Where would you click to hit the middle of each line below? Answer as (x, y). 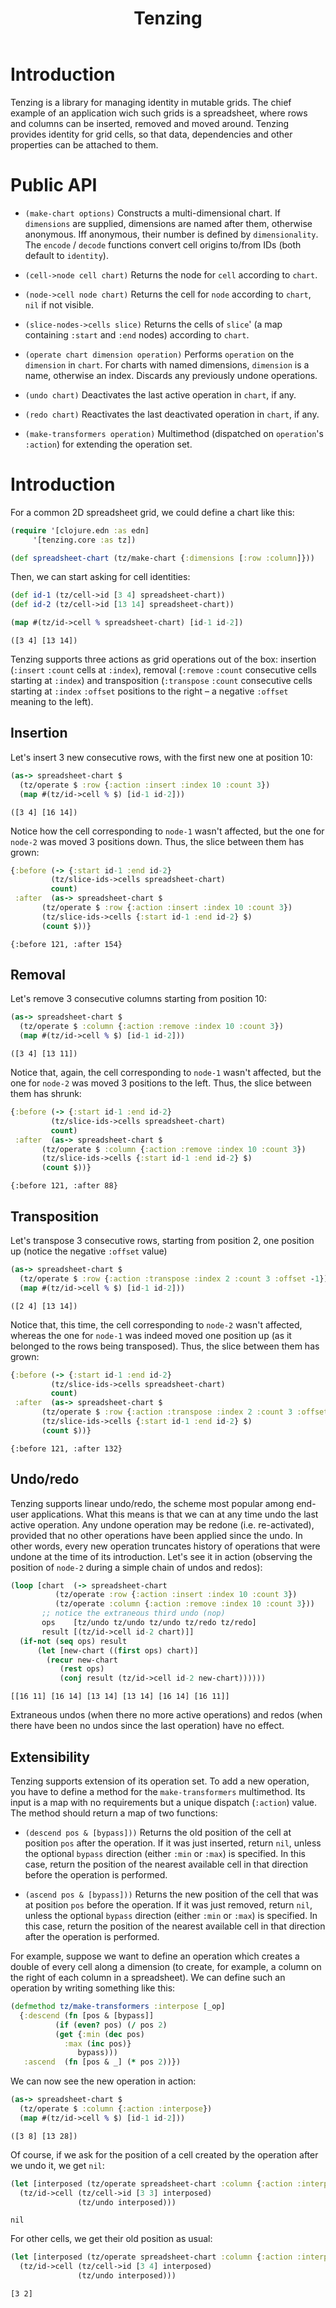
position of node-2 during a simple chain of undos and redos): (136, 1567)
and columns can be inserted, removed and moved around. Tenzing (150, 123)
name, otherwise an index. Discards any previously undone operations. (171, 375)
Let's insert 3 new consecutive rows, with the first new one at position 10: (161, 757)
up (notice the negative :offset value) (89, 1251)
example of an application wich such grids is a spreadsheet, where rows (159, 113)
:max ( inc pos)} (97, 2043)
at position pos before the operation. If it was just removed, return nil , (168, 1905)
